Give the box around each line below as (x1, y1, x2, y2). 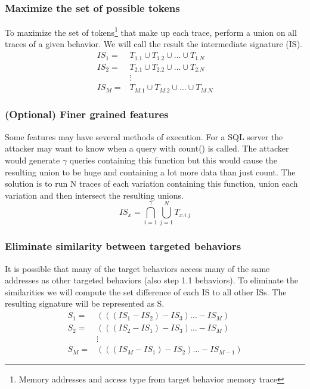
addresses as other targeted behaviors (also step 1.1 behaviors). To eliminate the (5, 274, 298, 286)
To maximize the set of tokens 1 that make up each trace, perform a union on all (5, 24, 297, 38)
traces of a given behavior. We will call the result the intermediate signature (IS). (5, 38, 302, 50)
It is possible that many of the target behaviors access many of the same (5, 262, 270, 274)
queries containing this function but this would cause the (69, 153, 277, 166)
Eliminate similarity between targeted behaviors (5, 239, 241, 254)
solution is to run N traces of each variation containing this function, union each (5, 177, 298, 190)
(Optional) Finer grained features (5, 107, 169, 122)
